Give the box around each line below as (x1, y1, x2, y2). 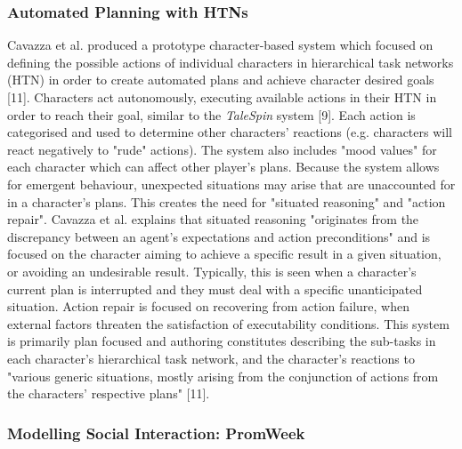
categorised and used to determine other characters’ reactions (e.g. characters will (7, 123, 452, 141)
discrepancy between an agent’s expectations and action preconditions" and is (7, 227, 431, 245)
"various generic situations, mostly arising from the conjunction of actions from (7, 366, 439, 385)
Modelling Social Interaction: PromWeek (7, 421, 305, 444)
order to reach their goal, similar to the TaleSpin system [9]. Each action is (7, 105, 416, 124)
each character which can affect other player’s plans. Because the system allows (7, 157, 440, 176)
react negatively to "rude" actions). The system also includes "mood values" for (7, 140, 437, 158)
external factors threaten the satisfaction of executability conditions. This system (7, 314, 450, 333)
